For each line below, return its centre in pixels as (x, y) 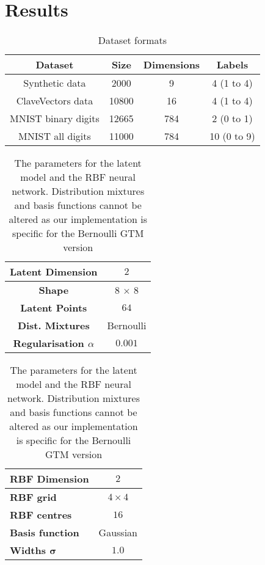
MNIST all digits (55, 136)
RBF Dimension (49, 479)
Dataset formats (132, 40)
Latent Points (54, 308)
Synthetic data (55, 83)
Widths (28, 550)
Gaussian (118, 533)
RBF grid (33, 497)
